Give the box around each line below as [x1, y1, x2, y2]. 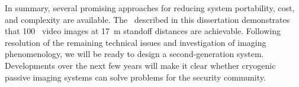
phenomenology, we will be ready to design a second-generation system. [5, 48, 264, 60]
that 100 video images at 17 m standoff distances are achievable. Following [5, 25, 281, 37]
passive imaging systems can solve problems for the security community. [5, 71, 266, 83]
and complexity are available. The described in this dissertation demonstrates [5, 13, 290, 25]
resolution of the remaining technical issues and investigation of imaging [5, 36, 266, 48]
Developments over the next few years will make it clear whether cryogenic [5, 59, 276, 71]
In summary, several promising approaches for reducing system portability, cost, [5, 2, 295, 14]
